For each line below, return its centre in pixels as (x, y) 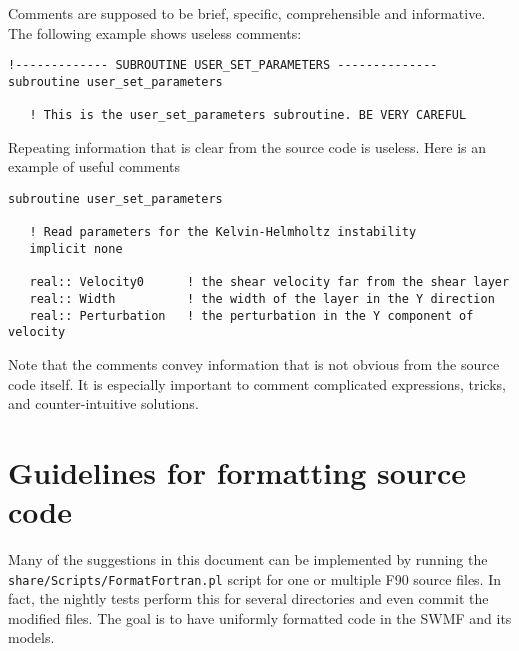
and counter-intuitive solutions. (103, 403)
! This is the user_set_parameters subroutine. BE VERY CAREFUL (248, 115)
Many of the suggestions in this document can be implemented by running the (248, 559)
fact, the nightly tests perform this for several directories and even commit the (248, 598)
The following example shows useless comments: (155, 32)
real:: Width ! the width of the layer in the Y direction (262, 298)
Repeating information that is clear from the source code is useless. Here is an (247, 146)
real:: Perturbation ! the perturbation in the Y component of (251, 315)
